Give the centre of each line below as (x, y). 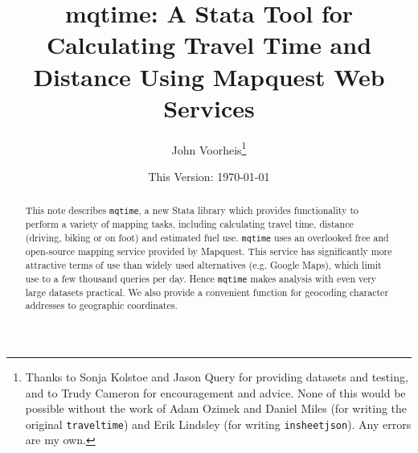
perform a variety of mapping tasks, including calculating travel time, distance (189, 224)
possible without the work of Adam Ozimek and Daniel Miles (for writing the (216, 408)
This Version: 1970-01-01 (209, 176)
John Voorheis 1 (209, 148)
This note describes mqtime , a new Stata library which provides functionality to (192, 210)
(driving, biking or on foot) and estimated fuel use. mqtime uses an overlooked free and (207, 238)
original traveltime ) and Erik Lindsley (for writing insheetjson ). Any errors (218, 424)
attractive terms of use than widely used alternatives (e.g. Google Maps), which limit (203, 264)
